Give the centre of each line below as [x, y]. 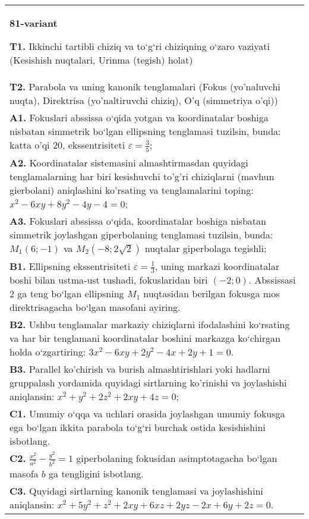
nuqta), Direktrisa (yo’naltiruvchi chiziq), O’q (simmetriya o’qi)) [144, 100]
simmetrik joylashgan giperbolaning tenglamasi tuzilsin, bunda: [141, 234]
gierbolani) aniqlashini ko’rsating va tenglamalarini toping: [132, 190]
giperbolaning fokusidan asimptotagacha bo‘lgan [177, 458]
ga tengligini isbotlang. [96, 474]
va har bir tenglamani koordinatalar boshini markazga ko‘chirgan [145, 338]
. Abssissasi [272, 280]
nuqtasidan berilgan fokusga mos [212, 294]
